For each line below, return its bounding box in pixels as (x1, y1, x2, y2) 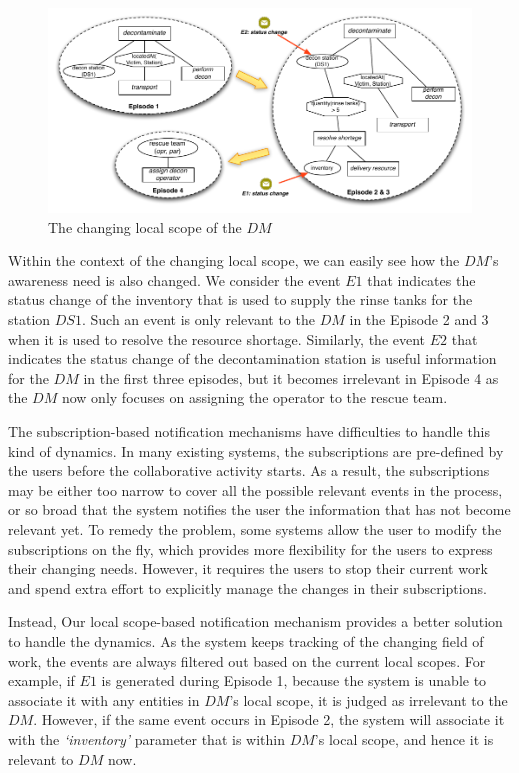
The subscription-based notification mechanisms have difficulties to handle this (8, 421, 491, 441)
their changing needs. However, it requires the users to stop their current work (8, 558, 488, 579)
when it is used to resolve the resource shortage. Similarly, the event (8, 328, 426, 349)
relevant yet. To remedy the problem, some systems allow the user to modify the (8, 518, 502, 539)
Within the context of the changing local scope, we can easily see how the (8, 250, 460, 271)
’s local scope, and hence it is (314, 728, 494, 749)
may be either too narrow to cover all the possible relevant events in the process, (8, 479, 503, 500)
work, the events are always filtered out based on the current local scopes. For (8, 650, 486, 671)
